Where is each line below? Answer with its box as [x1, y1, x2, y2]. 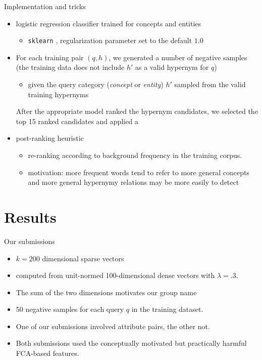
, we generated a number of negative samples [109, 52, 247, 62]
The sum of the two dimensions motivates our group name [16, 287, 197, 297]
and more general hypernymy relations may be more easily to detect [28, 177, 239, 187]
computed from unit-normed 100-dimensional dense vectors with [16, 270, 215, 281]
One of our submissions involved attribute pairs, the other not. [16, 321, 210, 331]
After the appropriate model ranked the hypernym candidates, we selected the [16, 106, 258, 116]
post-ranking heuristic [16, 133, 84, 143]
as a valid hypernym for [135, 62, 209, 72]
